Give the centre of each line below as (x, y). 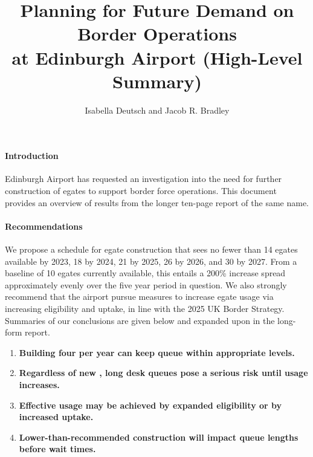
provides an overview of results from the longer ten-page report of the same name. (157, 202)
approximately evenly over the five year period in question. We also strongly (146, 284)
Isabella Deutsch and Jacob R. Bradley (157, 110)
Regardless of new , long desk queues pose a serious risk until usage (163, 373)
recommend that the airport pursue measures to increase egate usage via (139, 297)
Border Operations (157, 34)
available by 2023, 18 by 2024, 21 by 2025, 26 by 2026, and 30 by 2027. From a (151, 261)
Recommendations (44, 226)
